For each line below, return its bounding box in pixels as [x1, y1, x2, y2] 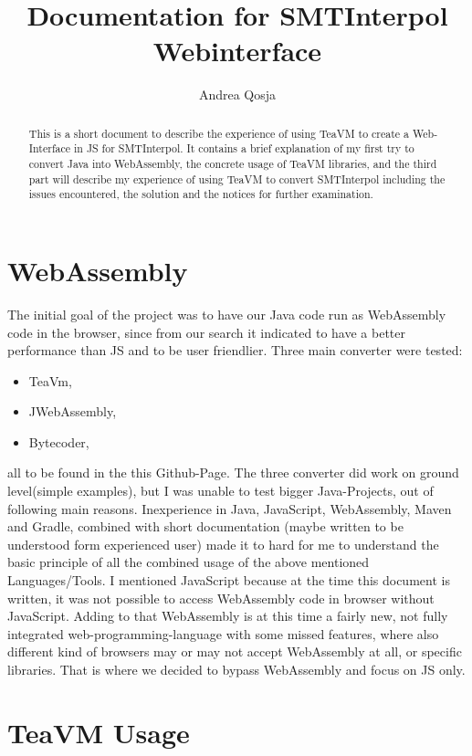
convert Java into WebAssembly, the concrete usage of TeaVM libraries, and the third [28, 156, 437, 172]
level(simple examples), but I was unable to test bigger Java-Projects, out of [7, 481, 434, 500]
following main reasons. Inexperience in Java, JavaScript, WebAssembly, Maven [7, 499, 452, 518]
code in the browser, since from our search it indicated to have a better [7, 322, 405, 341]
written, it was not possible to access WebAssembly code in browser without [7, 588, 435, 607]
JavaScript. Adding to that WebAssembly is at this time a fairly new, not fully [7, 606, 448, 625]
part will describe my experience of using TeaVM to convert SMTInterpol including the [28, 171, 446, 186]
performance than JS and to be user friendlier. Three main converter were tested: [7, 341, 463, 360]
